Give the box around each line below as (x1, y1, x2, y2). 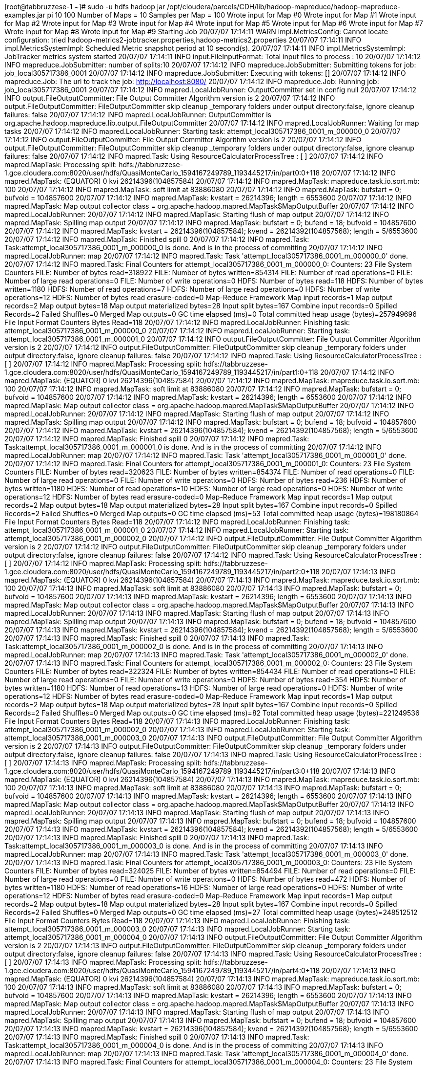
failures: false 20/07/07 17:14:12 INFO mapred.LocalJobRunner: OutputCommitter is (4, 110, 271, 119)
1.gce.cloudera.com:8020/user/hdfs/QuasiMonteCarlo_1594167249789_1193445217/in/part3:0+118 (4, 767, 320, 775)
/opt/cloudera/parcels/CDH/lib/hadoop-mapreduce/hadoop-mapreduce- (167, 2, 401, 11)
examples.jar (4, 11, 45, 19)
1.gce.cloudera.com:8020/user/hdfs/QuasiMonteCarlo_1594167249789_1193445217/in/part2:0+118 (4, 567, 320, 576)
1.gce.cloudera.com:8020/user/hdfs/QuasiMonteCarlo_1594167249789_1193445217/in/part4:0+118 (4, 966, 320, 975)
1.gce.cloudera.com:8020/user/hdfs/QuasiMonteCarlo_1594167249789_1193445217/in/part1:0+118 (4, 368, 319, 376)
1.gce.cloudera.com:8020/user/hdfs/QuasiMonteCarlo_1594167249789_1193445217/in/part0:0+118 (4, 169, 320, 177)
